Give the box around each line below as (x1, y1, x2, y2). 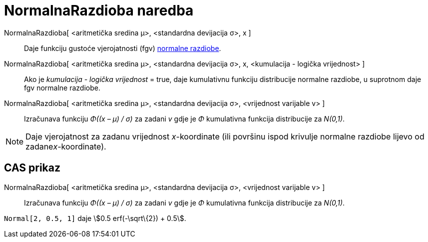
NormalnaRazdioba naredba (4, 2, 194, 19)
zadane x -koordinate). (25, 141, 106, 151)
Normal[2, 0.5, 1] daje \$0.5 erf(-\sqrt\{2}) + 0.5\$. (4, 213, 186, 222)
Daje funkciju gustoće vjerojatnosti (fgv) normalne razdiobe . (24, 43, 221, 52)
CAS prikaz (4, 161, 61, 174)
